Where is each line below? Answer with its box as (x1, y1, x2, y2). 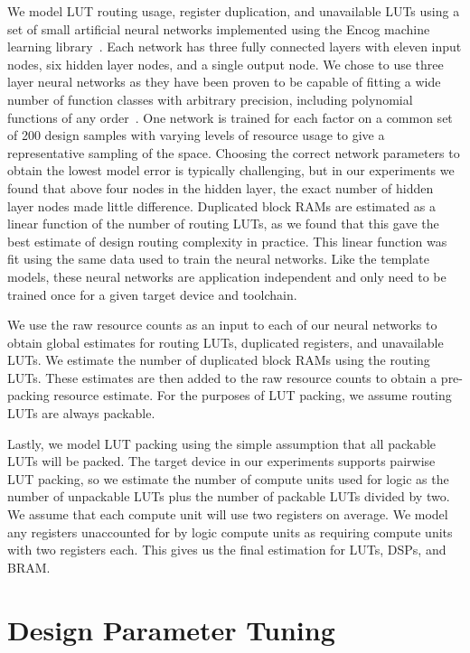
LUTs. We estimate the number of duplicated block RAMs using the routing (7, 350, 430, 369)
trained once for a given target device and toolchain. (7, 285, 297, 303)
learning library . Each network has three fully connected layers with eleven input (7, 37, 462, 56)
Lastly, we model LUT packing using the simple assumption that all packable (7, 434, 437, 452)
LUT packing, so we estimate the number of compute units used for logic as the (7, 469, 449, 488)
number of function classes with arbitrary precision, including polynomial (7, 89, 413, 108)
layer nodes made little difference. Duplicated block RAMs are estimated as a (7, 196, 437, 215)
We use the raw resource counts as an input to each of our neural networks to (7, 315, 437, 334)
